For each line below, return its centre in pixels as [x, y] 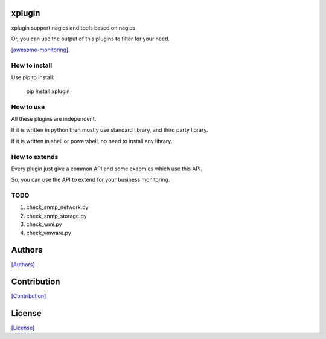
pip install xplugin [48, 91]
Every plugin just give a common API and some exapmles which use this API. [107, 169]
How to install [32, 65]
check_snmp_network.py [57, 207]
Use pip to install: [33, 77]
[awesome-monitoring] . [40, 50]
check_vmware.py [49, 233]
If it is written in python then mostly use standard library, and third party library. [110, 130]
